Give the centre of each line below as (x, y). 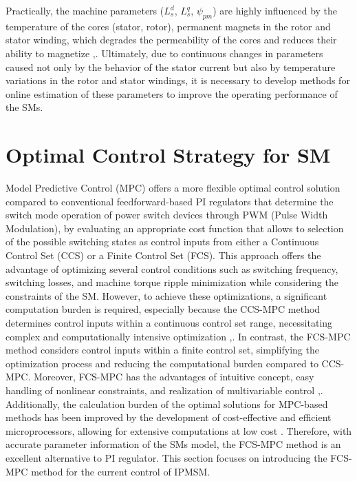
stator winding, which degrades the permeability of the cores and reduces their (171, 40)
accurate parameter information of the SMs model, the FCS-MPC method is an (173, 444)
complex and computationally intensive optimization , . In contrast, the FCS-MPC (178, 336)
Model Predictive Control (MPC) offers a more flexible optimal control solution (173, 188)
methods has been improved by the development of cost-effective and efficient (169, 417)
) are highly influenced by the (275, 10)
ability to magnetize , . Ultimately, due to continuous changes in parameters (164, 53)
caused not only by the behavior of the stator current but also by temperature (171, 66)
